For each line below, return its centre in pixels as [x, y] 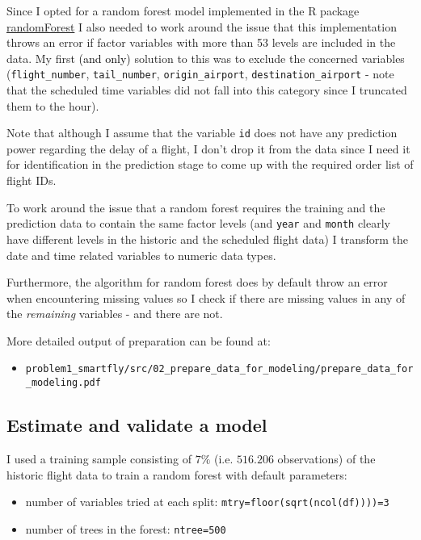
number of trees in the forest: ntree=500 [126, 528]
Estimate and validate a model [137, 425]
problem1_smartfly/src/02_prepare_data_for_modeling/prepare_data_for [219, 369]
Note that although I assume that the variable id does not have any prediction [202, 133]
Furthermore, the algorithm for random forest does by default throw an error [197, 282]
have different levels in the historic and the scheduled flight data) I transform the [208, 239]
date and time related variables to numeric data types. [141, 255]
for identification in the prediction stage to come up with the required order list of [210, 164]
